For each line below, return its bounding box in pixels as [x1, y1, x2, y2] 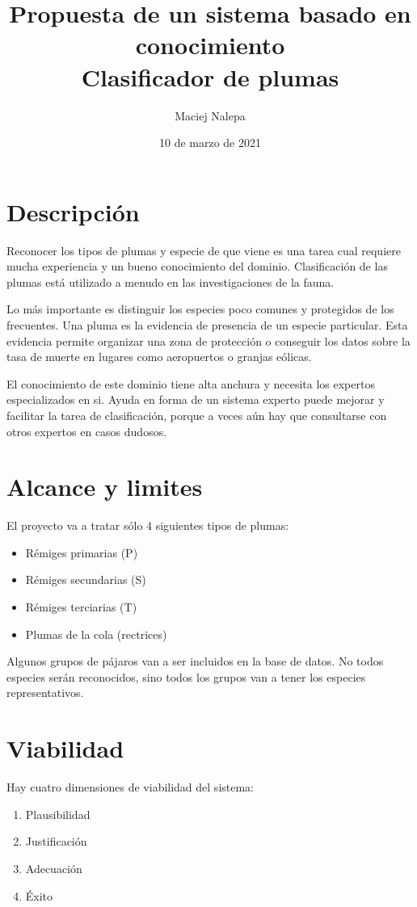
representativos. [6, 684, 84, 701]
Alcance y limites [6, 470, 203, 503]
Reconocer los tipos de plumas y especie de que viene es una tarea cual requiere [6, 241, 401, 258]
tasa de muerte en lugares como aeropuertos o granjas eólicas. [6, 348, 312, 365]
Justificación [25, 833, 87, 850]
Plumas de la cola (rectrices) [25, 625, 167, 642]
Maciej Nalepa [175, 107, 246, 124]
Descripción [6, 195, 140, 228]
